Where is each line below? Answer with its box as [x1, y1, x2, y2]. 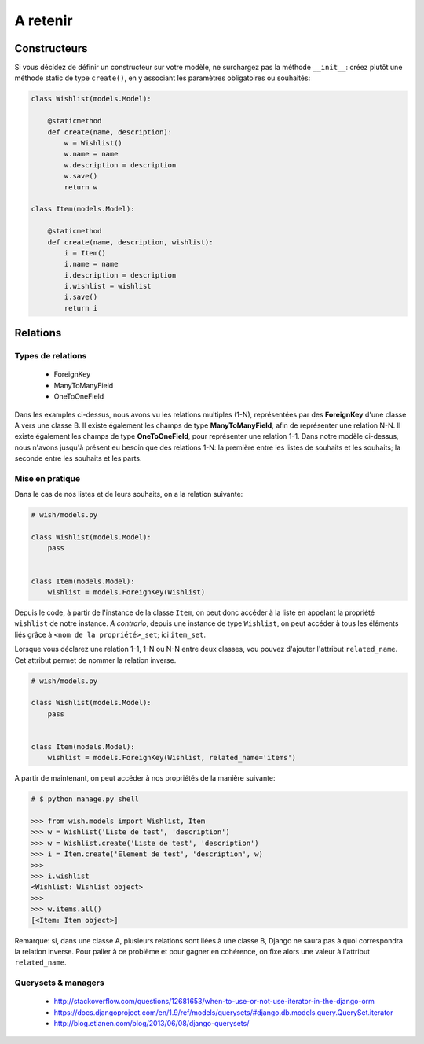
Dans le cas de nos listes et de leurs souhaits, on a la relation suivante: [14, 490, 243, 499]
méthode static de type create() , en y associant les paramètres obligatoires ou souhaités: [14, 73, 311, 83]
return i [64, 303, 98, 312]
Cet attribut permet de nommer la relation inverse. [14, 655, 177, 664]
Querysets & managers [14, 977, 105, 988]
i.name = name [64, 259, 119, 269]
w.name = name [64, 149, 119, 159]
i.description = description [64, 270, 177, 279]
